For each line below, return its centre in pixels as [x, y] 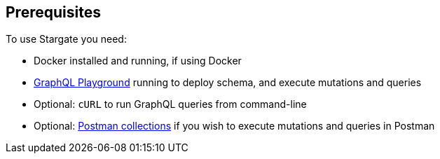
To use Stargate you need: [66, 39]
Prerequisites [53, 12]
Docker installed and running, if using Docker [138, 61]
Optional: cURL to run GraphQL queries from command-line [170, 104]
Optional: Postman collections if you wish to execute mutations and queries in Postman [234, 126]
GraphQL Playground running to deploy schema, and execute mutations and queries [228, 83]
